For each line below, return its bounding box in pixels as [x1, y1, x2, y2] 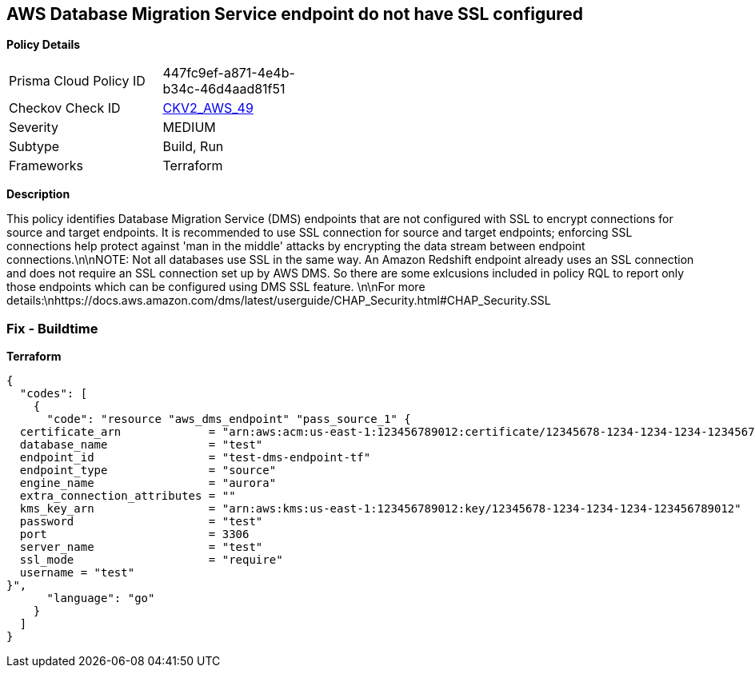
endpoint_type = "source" [19, 464, 277, 477]
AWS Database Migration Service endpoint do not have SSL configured [6, 4, 584, 24]
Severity [9, 119, 58, 136]
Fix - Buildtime [6, 320, 98, 337]
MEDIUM [162, 119, 216, 136]
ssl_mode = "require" [19, 553, 283, 567]
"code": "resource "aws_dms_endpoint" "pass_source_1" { [46, 413, 411, 426]
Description [6, 187, 70, 201]
